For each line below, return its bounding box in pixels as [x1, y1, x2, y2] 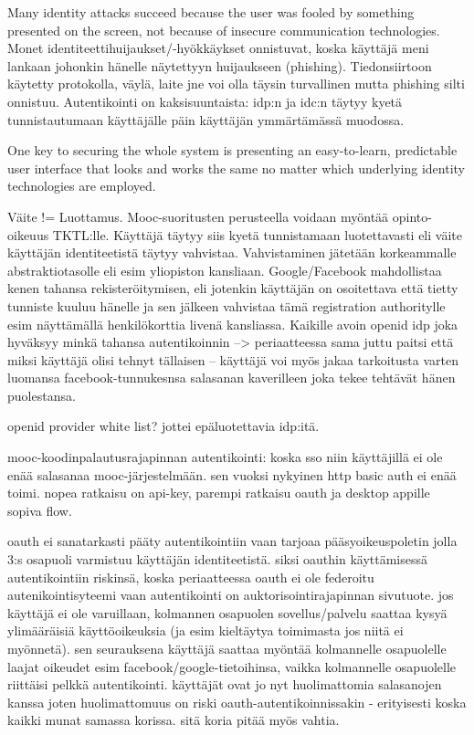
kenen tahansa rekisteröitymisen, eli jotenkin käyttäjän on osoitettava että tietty [7, 278, 458, 298]
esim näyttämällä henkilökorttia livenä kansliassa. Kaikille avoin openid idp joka [7, 314, 458, 333]
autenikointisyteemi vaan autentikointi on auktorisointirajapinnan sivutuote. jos [7, 585, 454, 604]
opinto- [392, 206, 432, 226]
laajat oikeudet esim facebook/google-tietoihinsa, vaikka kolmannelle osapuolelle [7, 656, 457, 676]
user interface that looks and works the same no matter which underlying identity [7, 158, 466, 177]
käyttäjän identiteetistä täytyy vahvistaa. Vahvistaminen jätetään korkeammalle [7, 243, 457, 262]
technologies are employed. [7, 176, 156, 195]
